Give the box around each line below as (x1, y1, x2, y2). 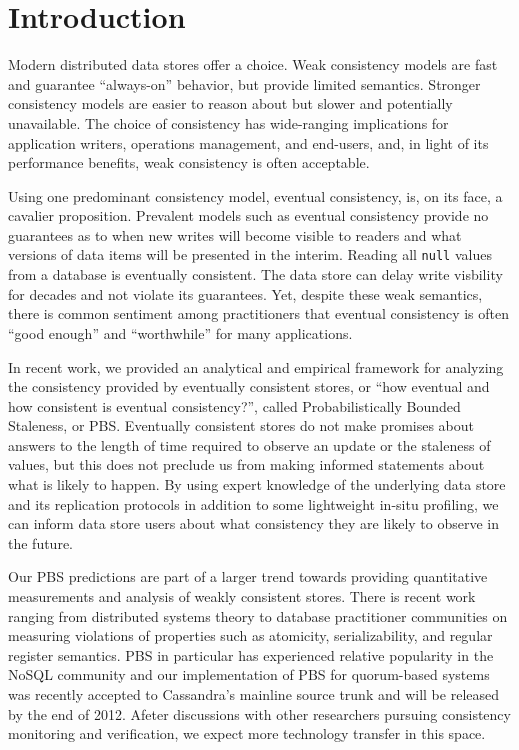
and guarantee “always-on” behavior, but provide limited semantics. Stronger (8, 73, 481, 94)
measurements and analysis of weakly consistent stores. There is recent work (8, 586, 476, 607)
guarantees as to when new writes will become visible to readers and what (8, 224, 462, 245)
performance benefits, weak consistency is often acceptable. (8, 152, 370, 173)
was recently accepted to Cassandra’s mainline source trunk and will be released (8, 684, 500, 704)
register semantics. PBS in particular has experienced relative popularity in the (8, 644, 494, 665)
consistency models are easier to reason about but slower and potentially (8, 93, 453, 114)
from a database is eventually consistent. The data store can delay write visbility (8, 264, 503, 285)
